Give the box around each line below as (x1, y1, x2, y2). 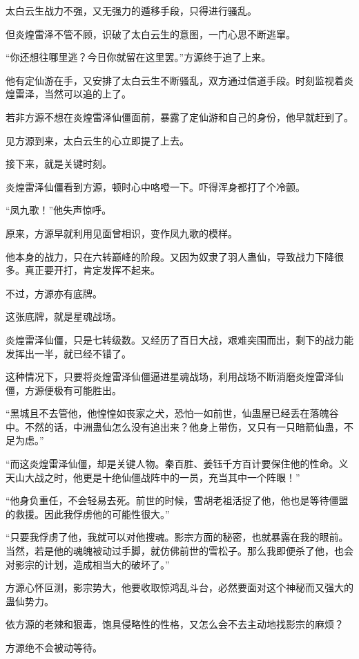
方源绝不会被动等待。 (6, 640, 102, 654)
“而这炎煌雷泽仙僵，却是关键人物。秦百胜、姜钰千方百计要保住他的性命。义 (6, 456, 349, 471)
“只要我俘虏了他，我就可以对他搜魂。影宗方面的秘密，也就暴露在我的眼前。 (6, 530, 349, 544)
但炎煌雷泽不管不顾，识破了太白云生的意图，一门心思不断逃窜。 (6, 26, 295, 41)
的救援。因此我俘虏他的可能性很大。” (6, 506, 170, 521)
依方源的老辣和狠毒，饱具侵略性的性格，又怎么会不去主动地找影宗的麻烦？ (6, 617, 344, 631)
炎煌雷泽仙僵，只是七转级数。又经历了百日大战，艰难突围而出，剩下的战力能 (6, 332, 353, 346)
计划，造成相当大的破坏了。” (43, 557, 170, 571)
